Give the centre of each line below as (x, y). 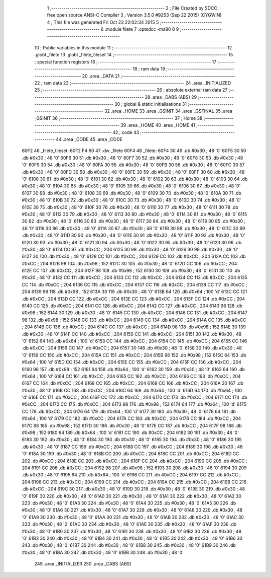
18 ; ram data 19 (149, 69)
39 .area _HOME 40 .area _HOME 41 (158, 125)
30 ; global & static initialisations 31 (151, 104)
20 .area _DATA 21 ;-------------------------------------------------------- (159, 76)
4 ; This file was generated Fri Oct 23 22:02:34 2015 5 (103, 22)
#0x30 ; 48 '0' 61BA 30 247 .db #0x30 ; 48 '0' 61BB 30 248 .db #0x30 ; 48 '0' (103, 552)
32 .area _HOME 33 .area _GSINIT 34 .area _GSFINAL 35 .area (168, 111)
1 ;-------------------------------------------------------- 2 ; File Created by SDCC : (133, 8)
